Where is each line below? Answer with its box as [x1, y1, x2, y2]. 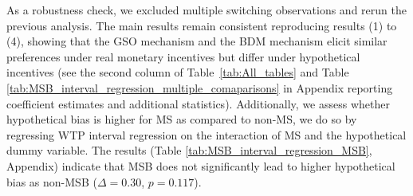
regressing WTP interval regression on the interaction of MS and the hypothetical [6, 126, 407, 143]
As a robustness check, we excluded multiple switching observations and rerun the [6, 2, 407, 18]
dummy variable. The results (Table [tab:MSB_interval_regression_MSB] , [6, 142, 372, 159]
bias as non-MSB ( [6, 173, 97, 190]
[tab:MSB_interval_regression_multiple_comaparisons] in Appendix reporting [6, 79, 393, 96]
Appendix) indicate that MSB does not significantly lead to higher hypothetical [6, 157, 395, 174]
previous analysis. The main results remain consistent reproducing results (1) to [6, 17, 397, 33]
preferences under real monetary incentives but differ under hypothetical [6, 48, 360, 65]
